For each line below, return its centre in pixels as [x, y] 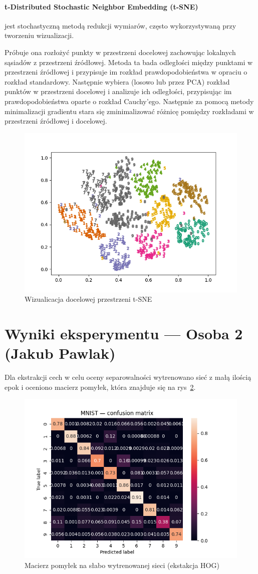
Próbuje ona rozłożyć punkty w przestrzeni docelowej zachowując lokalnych [120, 52]
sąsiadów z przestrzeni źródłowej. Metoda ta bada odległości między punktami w [129, 62]
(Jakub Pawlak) [60, 353]
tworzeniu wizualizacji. [39, 35]
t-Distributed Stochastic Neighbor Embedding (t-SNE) [101, 6]
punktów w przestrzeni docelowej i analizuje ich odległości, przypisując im [118, 91]
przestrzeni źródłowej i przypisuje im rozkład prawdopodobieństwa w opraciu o [126, 72]
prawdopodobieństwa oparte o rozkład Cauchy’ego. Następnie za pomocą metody [129, 101]
